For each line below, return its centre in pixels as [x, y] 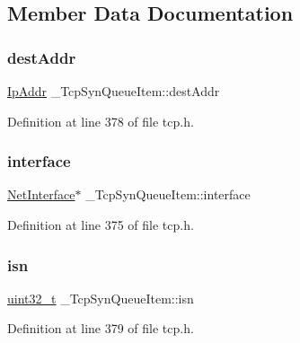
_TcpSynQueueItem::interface [168, 194]
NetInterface [41, 194]
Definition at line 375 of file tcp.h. [101, 224]
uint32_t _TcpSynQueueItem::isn [101, 298]
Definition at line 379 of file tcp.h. [101, 328]
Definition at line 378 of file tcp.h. [101, 121]
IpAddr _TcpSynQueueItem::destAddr [114, 91]
